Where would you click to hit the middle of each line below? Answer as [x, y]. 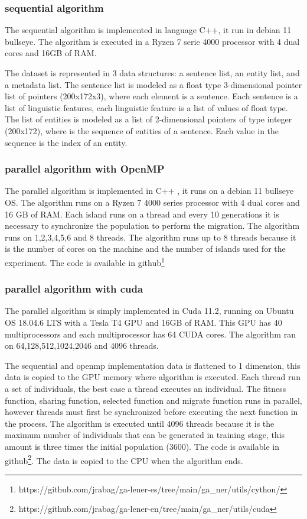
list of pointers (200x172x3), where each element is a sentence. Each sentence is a [151, 96]
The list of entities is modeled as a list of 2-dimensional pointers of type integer [148, 119]
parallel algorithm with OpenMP [85, 169]
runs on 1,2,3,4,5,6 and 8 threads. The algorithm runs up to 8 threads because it [151, 237]
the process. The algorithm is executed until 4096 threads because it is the [140, 423]
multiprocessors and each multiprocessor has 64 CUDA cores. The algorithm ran [150, 334]
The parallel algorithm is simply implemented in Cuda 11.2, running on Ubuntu [149, 311]
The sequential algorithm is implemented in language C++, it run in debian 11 [148, 30]
